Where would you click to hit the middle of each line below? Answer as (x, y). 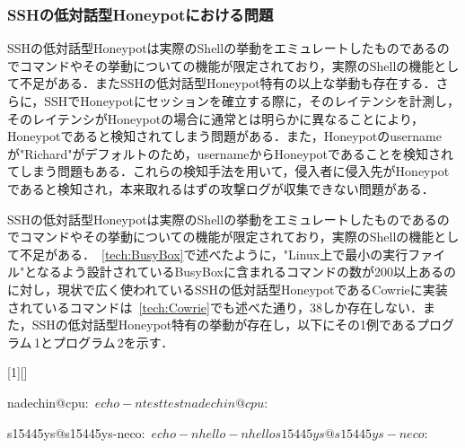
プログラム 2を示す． (113, 342)
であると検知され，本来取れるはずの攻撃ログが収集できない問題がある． (221, 188)
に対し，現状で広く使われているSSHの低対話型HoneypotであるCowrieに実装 (228, 289)
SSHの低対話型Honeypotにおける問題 (140, 14)
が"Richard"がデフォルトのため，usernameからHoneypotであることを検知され (230, 153)
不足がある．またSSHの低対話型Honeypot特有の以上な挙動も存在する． (228, 83)
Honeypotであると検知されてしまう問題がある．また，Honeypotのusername (224, 136)
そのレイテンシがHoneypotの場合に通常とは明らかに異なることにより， (215, 118)
